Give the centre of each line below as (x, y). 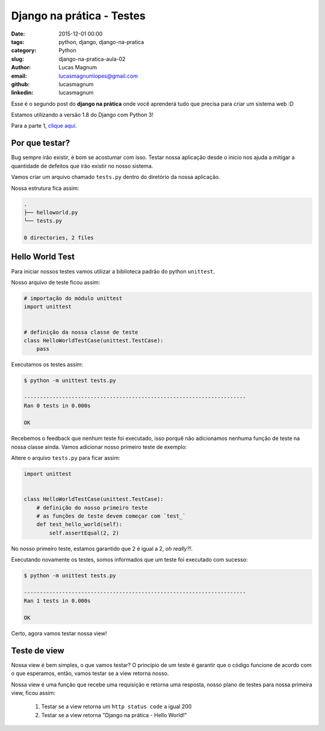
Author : (21, 67)
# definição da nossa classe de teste (81, 332)
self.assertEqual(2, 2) (84, 533)
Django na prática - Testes (78, 16)
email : (19, 76)
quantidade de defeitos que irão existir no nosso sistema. (82, 166)
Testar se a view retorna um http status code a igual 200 (116, 707)
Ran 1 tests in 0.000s (57, 601)
